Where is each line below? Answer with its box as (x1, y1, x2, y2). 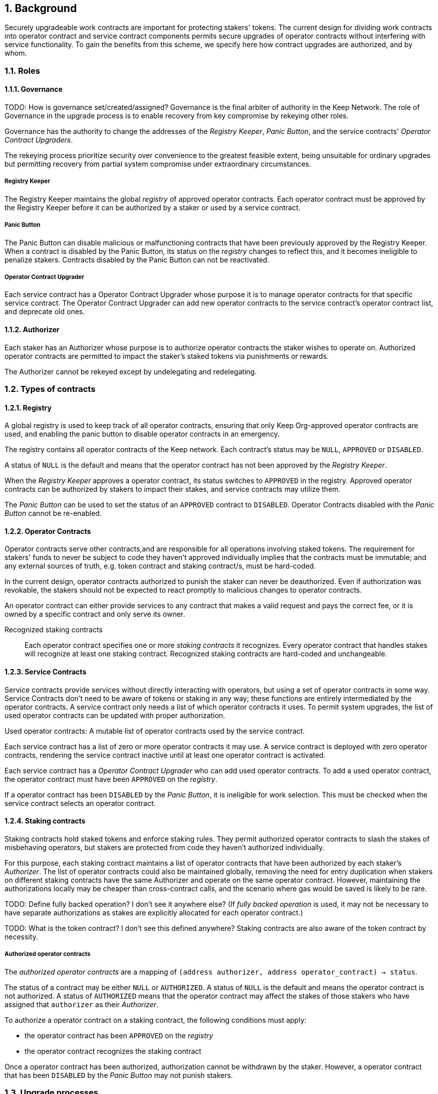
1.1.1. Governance (5, 85, 63, 94)
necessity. (5, 932, 38, 941)
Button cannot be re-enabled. (5, 509, 102, 518)
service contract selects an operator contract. (5, 798, 156, 807)
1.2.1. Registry (5, 403, 52, 412)
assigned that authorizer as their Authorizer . (5, 1000, 158, 1009)
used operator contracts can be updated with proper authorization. (5, 711, 226, 720)
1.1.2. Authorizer (5, 325, 60, 334)
